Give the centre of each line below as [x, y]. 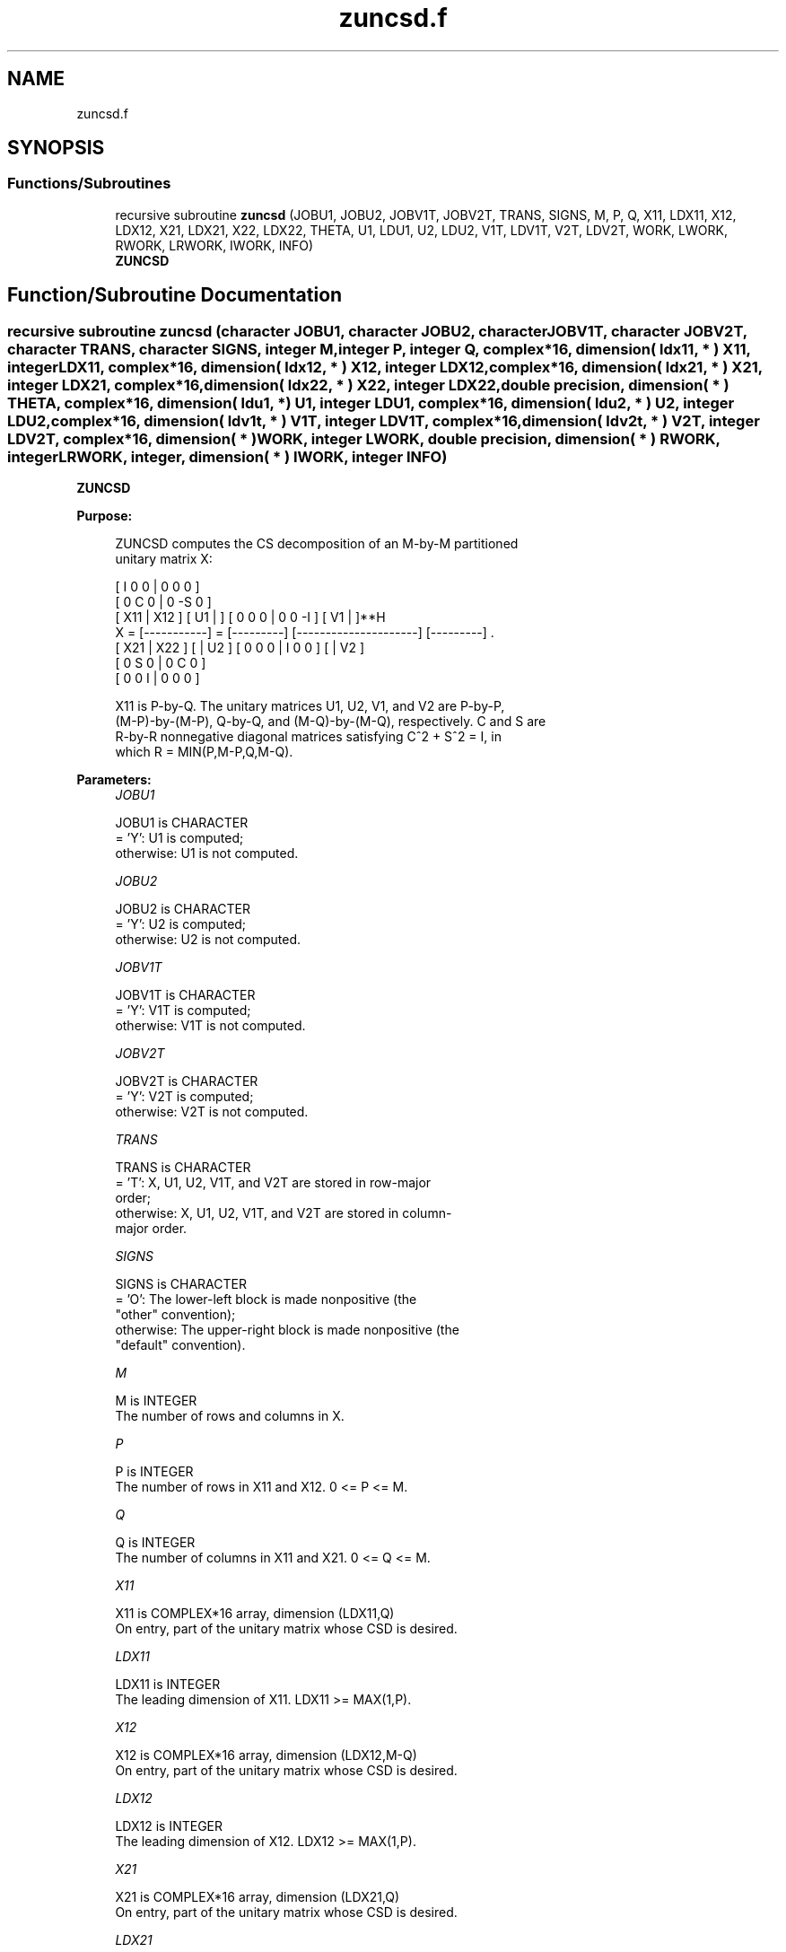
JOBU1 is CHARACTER [182, 823]
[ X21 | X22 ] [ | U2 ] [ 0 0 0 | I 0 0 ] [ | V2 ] [240, 648]
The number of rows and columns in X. [230, 1416]
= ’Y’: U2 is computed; [181, 924]
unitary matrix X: [164, 559]
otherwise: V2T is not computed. [212, 1112]
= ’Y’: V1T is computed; [183, 1011]
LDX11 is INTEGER [168, 1685]
